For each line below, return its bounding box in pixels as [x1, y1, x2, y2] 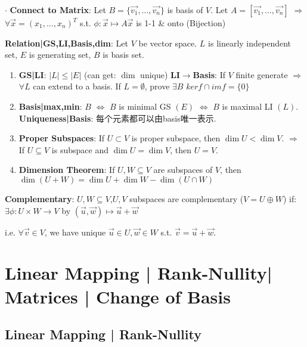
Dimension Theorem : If [18, 163, 115, 176]
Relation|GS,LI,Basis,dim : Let [5, 36, 128, 49]
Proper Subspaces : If [18, 132, 105, 144]
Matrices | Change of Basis [5, 284, 231, 308]
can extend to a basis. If [33, 80, 121, 92]
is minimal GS [119, 100, 171, 112]
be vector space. [138, 36, 197, 49]
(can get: [84, 68, 116, 80]
